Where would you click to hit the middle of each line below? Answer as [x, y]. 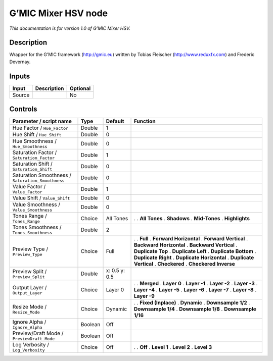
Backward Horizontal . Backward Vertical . [186, 245]
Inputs [20, 76]
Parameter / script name [42, 121]
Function [145, 121]
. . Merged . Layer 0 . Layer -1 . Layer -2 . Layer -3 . [196, 284]
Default [115, 121]
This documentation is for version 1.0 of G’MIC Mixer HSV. [70, 28]
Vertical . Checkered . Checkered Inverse [184, 264]
